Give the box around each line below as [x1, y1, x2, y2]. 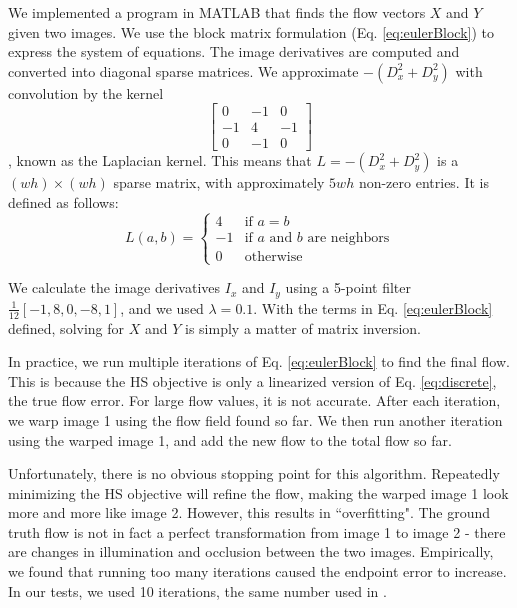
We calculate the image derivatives [8, 277, 221, 298]
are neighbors [307, 230, 390, 245]
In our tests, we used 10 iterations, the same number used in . [8, 580, 387, 601]
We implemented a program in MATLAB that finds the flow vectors [8, 2, 426, 22]
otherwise [244, 249, 303, 264]
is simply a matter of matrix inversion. [185, 317, 422, 338]
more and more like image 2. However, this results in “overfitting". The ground [8, 502, 491, 523]
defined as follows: [8, 192, 119, 213]
